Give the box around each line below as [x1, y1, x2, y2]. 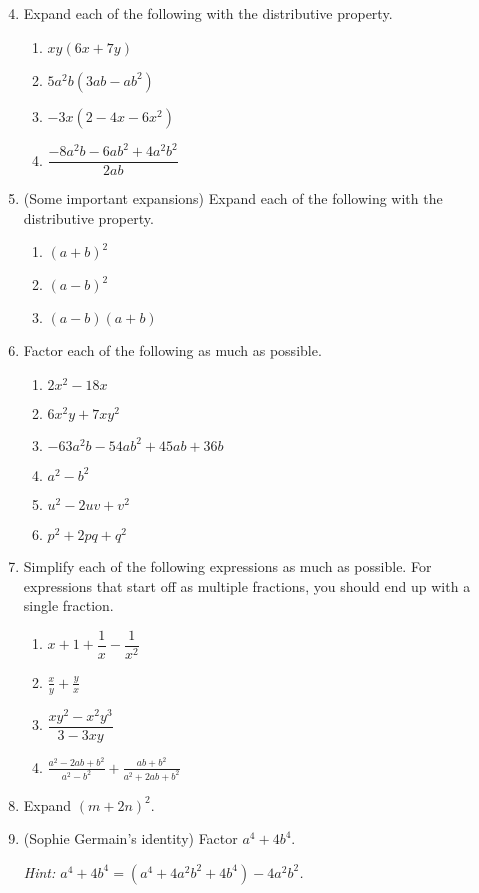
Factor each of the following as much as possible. [23, 340, 322, 361]
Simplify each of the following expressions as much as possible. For [23, 555, 432, 576]
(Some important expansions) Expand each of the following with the [23, 188, 443, 209]
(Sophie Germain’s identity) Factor [23, 828, 238, 849]
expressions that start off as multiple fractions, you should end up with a [23, 575, 471, 596]
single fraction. [23, 595, 114, 616]
